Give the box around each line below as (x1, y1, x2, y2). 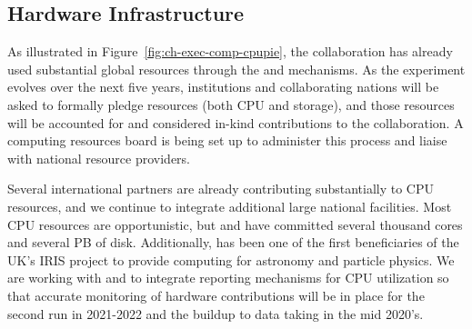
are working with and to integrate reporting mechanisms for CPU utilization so (7, 268, 449, 287)
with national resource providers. (7, 148, 190, 167)
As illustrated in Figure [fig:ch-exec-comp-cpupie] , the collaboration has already (7, 42, 453, 61)
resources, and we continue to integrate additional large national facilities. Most (7, 196, 452, 215)
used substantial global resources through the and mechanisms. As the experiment (7, 59, 466, 78)
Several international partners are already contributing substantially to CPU (7, 179, 434, 198)
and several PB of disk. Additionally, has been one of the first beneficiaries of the (7, 233, 459, 252)
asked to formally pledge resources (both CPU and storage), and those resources (7, 95, 455, 114)
